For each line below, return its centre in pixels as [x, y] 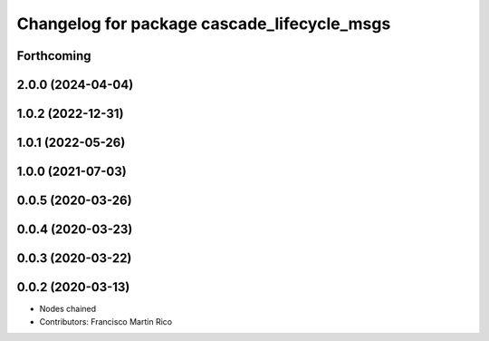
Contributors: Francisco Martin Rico [105, 321]
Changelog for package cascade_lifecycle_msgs [204, 24]
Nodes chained [68, 309]
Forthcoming [54, 56]
